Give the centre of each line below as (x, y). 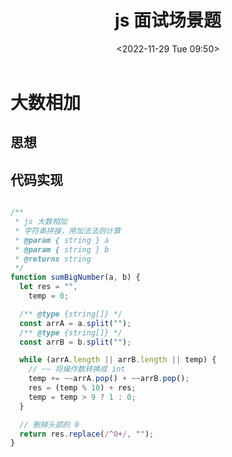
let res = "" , (48, 287)
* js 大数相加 (41, 222)
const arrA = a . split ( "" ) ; (75, 323)
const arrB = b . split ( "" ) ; (75, 342)
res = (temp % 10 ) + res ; (82, 388)
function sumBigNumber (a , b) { (75, 277)
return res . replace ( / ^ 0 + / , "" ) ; (87, 434)
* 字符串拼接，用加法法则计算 (68, 231)
